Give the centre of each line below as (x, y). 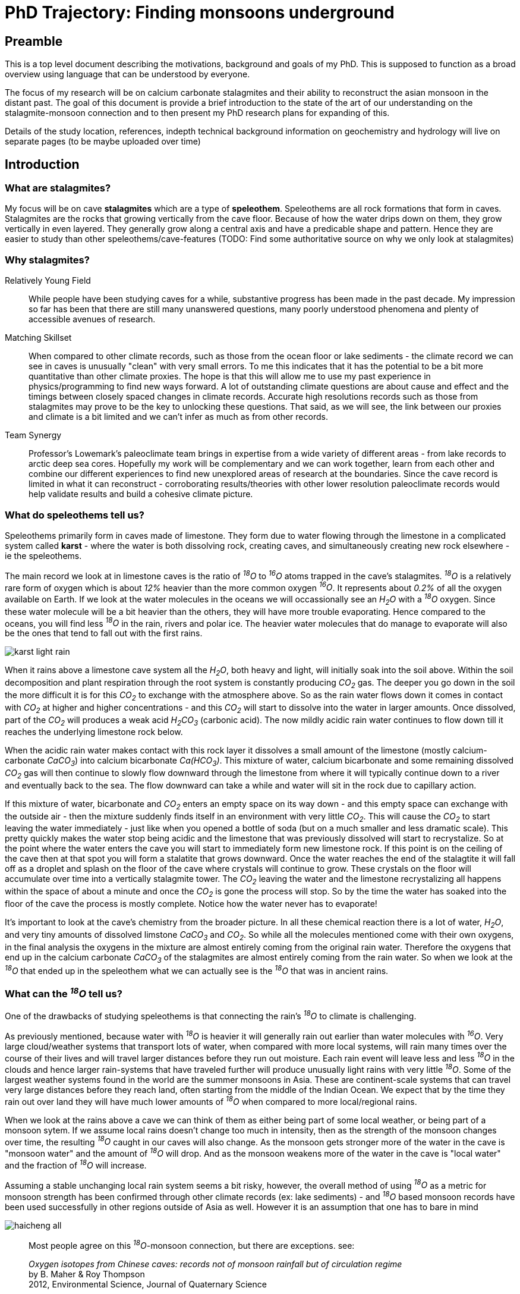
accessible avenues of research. (92, 319)
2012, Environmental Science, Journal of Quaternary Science (148, 1284)
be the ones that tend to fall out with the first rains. (104, 633)
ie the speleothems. (43, 555)
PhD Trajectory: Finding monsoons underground (200, 12)
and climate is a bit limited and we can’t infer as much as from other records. (178, 417)
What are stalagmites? (58, 188)
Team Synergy (33, 435)
